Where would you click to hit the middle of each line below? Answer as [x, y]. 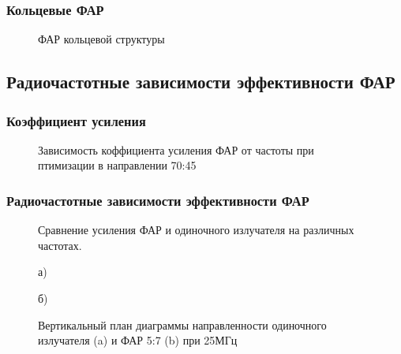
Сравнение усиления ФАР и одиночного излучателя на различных [196, 230]
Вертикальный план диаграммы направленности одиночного [182, 324]
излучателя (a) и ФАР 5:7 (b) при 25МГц [138, 340]
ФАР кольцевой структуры [101, 39]
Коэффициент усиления [76, 120]
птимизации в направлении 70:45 [117, 165]
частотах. [60, 245]
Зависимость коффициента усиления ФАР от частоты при [176, 149]
